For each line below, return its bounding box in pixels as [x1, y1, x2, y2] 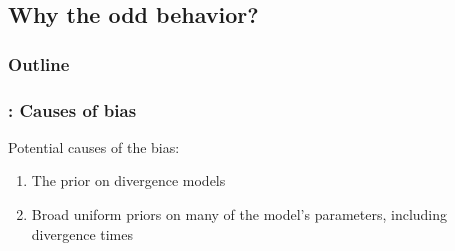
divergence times [31, 223, 134, 244]
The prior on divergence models [31, 170, 226, 191]
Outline [8, 51, 70, 76]
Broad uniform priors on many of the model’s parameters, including [31, 204, 448, 225]
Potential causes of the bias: [8, 136, 180, 157]
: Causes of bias [8, 97, 137, 122]
